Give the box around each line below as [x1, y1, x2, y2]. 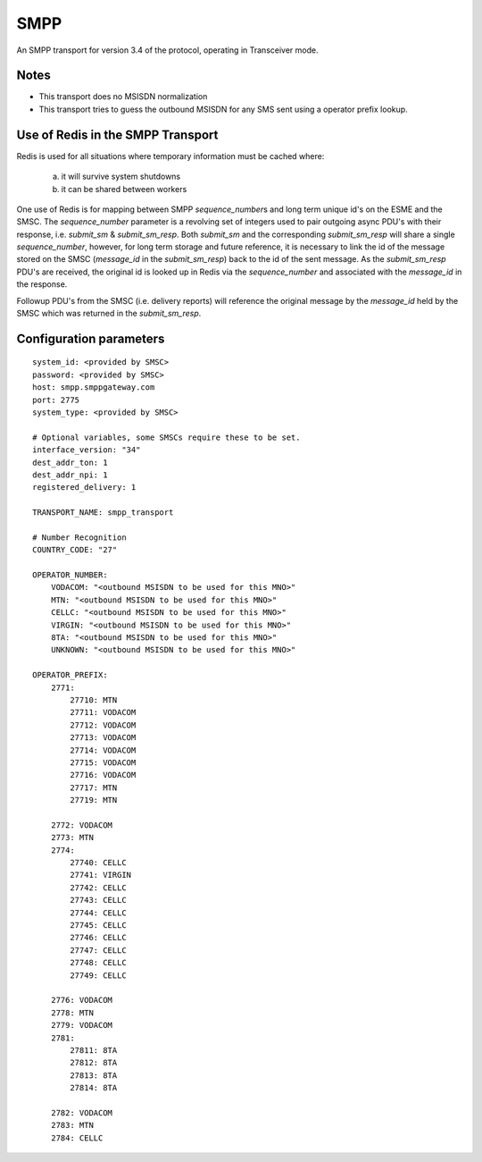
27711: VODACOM [70, 707, 137, 718]
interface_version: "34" [32, 445, 141, 455]
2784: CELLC [50, 1133, 104, 1143]
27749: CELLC [70, 970, 127, 981]
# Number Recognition [32, 532, 127, 543]
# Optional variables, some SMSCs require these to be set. [32, 432, 301, 442]
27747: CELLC [70, 945, 127, 956]
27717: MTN [70, 782, 118, 793]
